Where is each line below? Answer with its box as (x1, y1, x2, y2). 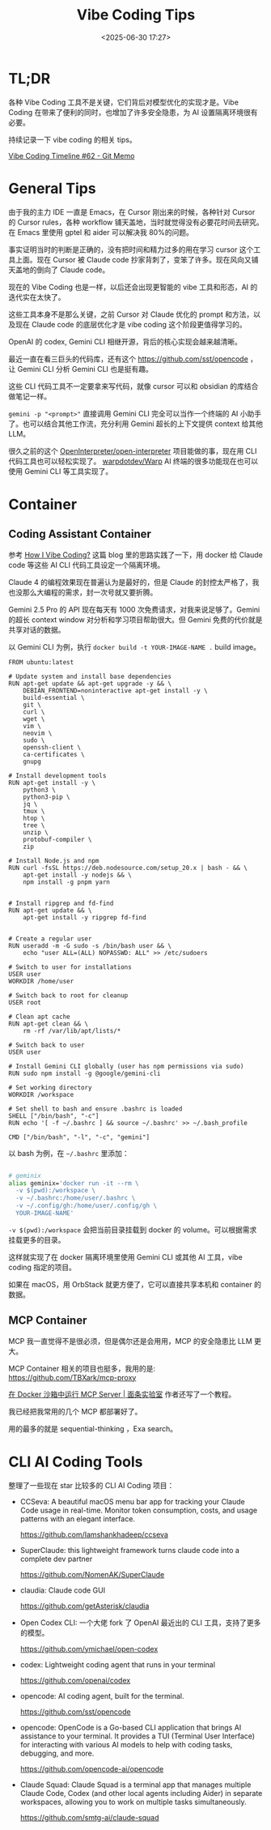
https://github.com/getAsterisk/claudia (19, 1601, 150, 1610)
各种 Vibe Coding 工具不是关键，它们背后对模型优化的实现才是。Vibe (8, 97, 239, 107)
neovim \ (23, 729, 53, 737)
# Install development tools (8, 771, 107, 779)
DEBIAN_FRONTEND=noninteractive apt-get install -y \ (23, 686, 208, 694)
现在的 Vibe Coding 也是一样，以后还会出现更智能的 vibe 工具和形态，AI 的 (8, 282, 258, 292)
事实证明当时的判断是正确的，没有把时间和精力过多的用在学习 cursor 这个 (8, 245, 254, 254)
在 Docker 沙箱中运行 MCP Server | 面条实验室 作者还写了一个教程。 (8, 1389, 236, 1399)
